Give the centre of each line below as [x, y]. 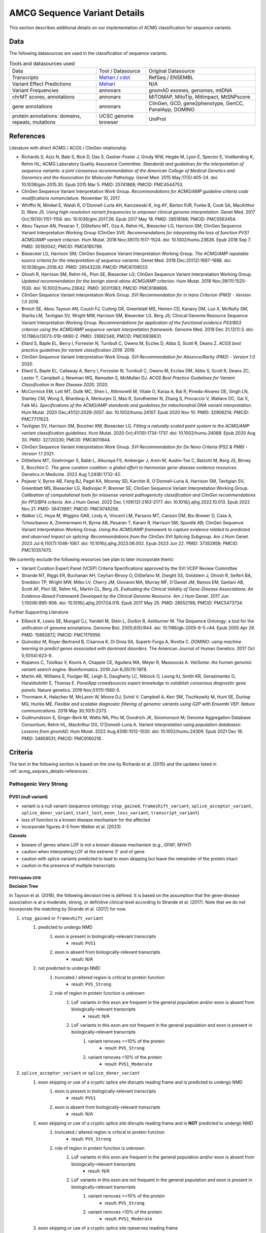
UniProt [157, 119]
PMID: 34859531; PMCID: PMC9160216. [62, 738]
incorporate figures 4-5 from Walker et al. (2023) [71, 827]
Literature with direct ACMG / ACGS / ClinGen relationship [68, 147]
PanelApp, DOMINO [171, 109]
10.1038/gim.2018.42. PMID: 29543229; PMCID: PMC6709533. [85, 267]
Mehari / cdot [115, 77]
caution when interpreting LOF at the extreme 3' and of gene [83, 852]
